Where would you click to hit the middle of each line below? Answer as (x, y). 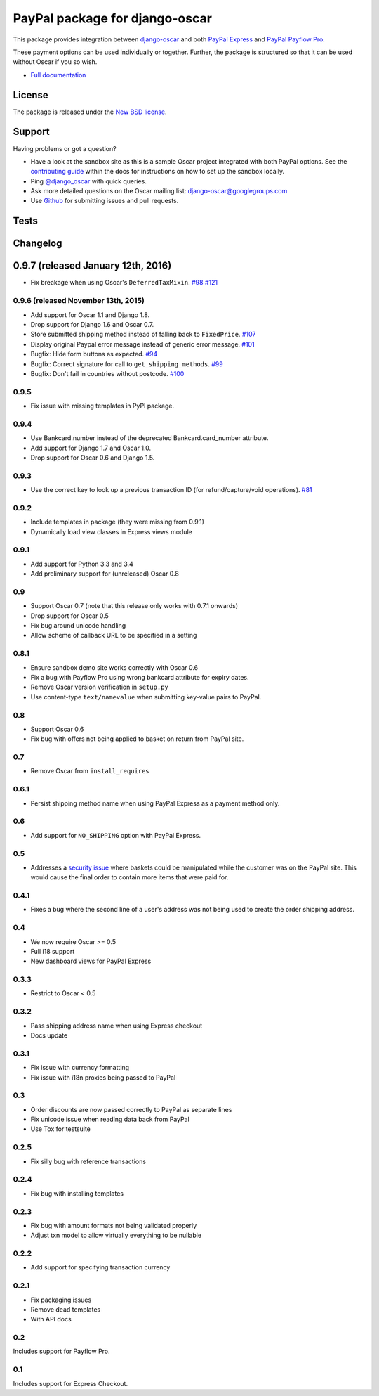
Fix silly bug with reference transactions (88, 1161)
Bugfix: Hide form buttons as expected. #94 (94, 354)
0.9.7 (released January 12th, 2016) (92, 266)
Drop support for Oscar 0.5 (69, 616)
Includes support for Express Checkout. (71, 1383)
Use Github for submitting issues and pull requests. (105, 201)
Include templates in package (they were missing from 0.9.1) (118, 522)
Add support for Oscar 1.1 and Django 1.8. (90, 315)
